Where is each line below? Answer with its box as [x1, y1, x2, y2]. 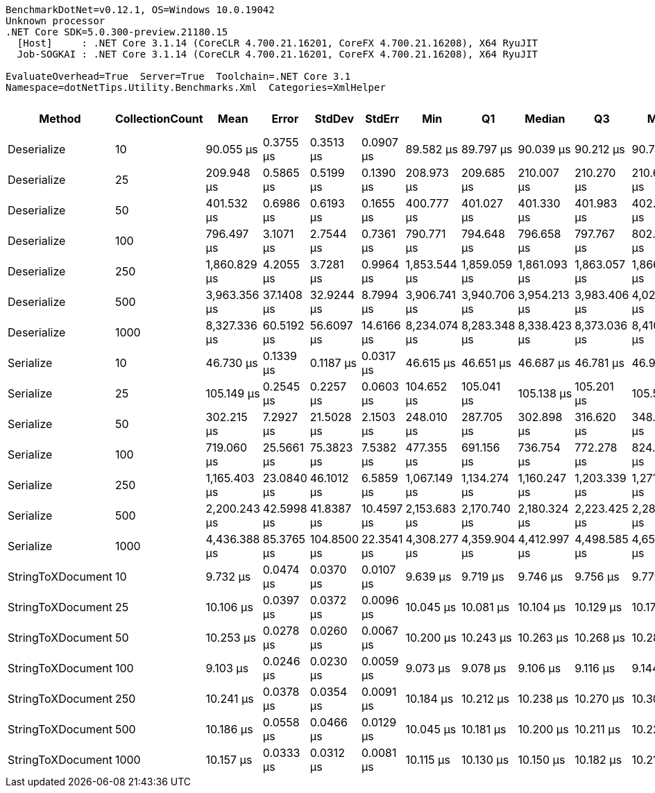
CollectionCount [114, 112, 203, 126]
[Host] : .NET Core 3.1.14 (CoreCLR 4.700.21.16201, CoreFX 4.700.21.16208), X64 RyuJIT [17, 37, 538, 49]
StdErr [365, 112, 400, 126]
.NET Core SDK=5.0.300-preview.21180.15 [6, 26, 228, 37]
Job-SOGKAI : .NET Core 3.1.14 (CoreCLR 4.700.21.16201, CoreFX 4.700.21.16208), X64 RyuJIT [17, 49, 538, 60]
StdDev [314, 112, 355, 126]
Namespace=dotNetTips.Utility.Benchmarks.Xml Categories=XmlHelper [6, 82, 386, 93]
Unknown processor [6, 15, 105, 26]
